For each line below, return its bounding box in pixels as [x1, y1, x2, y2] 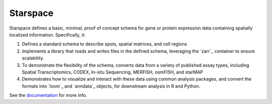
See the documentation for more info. [9, 92, 88, 98]
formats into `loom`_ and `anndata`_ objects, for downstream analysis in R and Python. [22, 83, 200, 89]
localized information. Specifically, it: [9, 31, 86, 37]
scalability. [22, 55, 44, 61]
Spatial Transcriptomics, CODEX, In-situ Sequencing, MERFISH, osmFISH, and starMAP [22, 69, 203, 75]
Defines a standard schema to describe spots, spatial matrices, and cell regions [22, 41, 187, 47]
